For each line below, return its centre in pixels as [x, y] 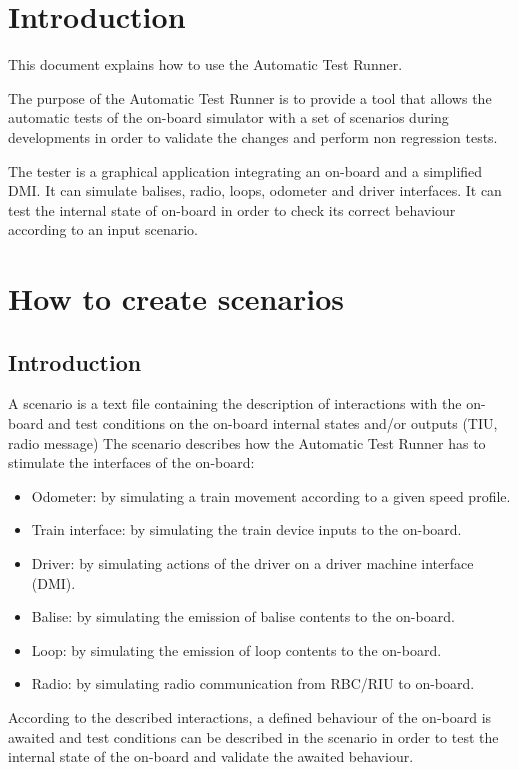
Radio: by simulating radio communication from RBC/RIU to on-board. [253, 683]
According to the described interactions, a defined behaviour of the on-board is [250, 716]
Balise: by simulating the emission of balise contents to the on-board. [243, 616]
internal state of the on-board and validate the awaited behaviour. [211, 756]
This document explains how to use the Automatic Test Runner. [205, 64]
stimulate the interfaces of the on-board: [131, 462]
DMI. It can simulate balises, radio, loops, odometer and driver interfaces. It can [255, 190]
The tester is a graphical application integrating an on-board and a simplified [245, 170]
